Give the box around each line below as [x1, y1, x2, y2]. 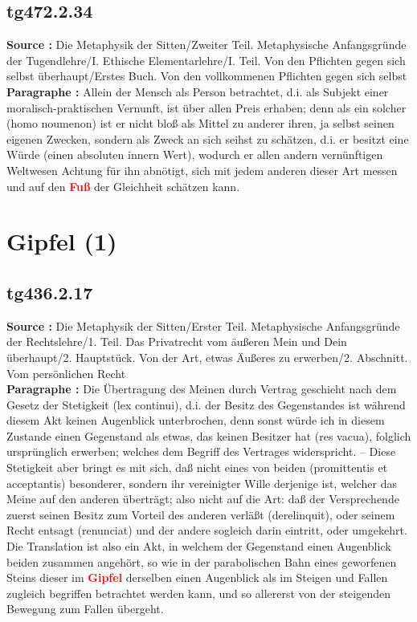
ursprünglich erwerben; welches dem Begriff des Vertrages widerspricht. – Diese [6, 443, 396, 460]
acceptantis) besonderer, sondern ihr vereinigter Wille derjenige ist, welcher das [6, 474, 398, 491]
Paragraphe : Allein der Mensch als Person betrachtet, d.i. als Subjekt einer [6, 83, 389, 100]
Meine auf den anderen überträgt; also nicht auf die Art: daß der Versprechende [6, 490, 399, 507]
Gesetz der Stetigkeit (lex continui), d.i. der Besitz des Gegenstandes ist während [6, 396, 406, 413]
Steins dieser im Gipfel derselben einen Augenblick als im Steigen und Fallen [6, 569, 388, 586]
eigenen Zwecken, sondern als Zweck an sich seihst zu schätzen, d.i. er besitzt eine [6, 130, 409, 147]
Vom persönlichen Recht [6, 364, 126, 381]
